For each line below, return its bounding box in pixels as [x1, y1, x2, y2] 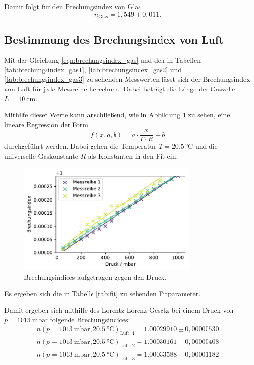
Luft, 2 [120, 343, 135, 348]
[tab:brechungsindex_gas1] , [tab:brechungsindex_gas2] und [4, 64, 182, 74]
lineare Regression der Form [4, 119, 89, 129]
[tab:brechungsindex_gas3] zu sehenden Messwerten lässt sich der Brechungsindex [4, 74, 250, 84]
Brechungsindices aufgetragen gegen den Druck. [24, 272, 167, 282]
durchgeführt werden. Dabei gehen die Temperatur [4, 141, 157, 151]
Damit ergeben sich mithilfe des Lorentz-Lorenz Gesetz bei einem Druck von [4, 304, 234, 315]
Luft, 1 [120, 330, 135, 336]
